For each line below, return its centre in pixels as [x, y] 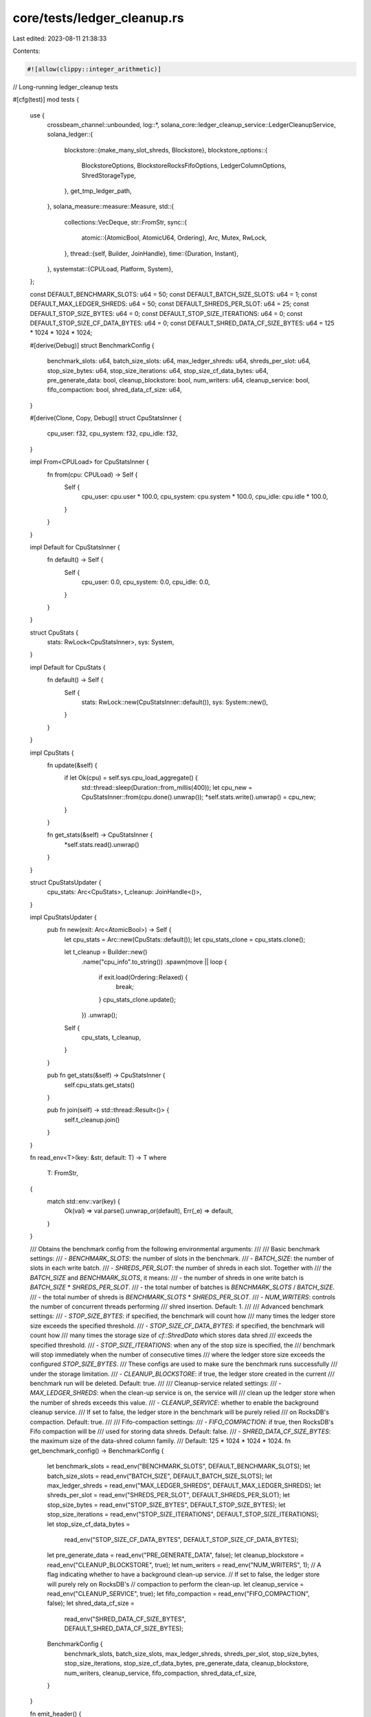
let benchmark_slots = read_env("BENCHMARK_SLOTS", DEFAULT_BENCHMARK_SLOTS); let [179, 1466]
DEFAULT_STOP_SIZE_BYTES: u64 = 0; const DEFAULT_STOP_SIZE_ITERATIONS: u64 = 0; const [166, 313]
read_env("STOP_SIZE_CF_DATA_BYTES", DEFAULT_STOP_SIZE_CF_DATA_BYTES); [181, 1539]
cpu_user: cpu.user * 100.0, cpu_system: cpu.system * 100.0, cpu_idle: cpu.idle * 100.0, [205, 497]
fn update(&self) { [72, 765]
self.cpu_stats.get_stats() [100, 1084]
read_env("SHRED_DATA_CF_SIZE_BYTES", [125, 1619]
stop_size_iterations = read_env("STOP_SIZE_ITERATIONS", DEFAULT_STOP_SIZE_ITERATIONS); [183, 1514]
